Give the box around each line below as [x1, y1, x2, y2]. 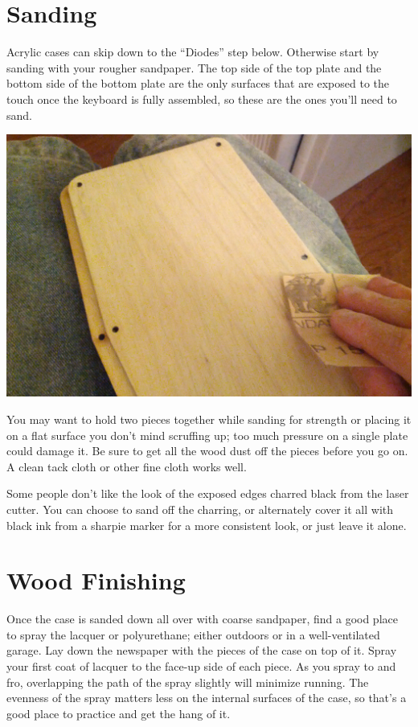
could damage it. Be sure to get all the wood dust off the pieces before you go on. [6, 442, 408, 459]
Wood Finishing [6, 564, 186, 597]
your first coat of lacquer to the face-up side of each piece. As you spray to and [6, 658, 396, 675]
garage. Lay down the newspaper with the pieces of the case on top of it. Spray [6, 642, 397, 659]
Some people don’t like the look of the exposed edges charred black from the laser [6, 485, 409, 502]
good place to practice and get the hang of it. [6, 704, 231, 721]
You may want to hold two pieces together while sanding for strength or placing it [6, 411, 412, 427]
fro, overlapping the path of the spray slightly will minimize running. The [6, 673, 369, 690]
